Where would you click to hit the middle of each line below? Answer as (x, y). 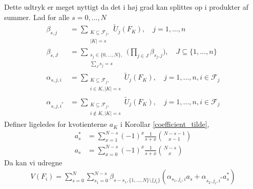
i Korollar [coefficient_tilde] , (165, 124)
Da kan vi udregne (33, 162)
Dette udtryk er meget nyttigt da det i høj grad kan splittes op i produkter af (126, 7)
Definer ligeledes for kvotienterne (56, 124)
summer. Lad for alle (37, 17)
